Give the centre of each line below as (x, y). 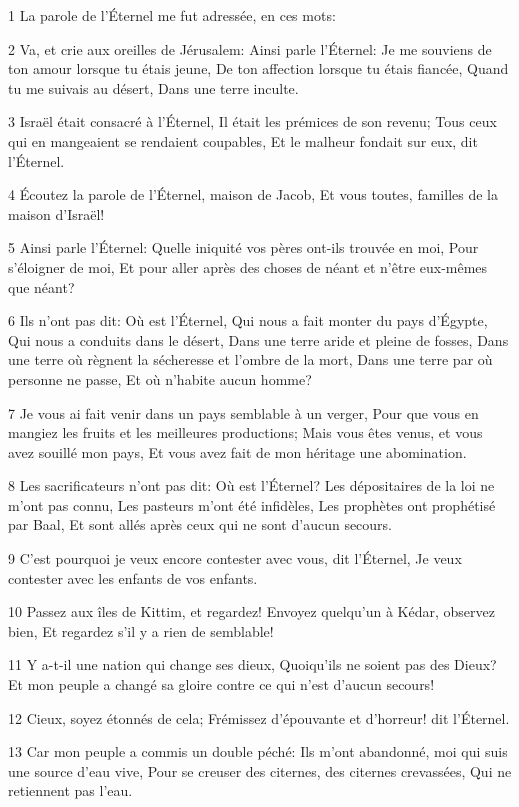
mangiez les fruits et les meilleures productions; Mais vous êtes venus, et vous (245, 432)
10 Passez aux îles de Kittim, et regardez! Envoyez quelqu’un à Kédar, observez (251, 611)
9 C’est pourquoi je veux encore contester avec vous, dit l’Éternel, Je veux (235, 558)
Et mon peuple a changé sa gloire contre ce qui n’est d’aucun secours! (221, 684)
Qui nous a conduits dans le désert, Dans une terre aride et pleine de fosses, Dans (258, 339)
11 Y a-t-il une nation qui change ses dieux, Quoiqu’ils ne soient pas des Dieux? (252, 664)
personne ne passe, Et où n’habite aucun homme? (160, 378)
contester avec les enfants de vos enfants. (133, 577)
